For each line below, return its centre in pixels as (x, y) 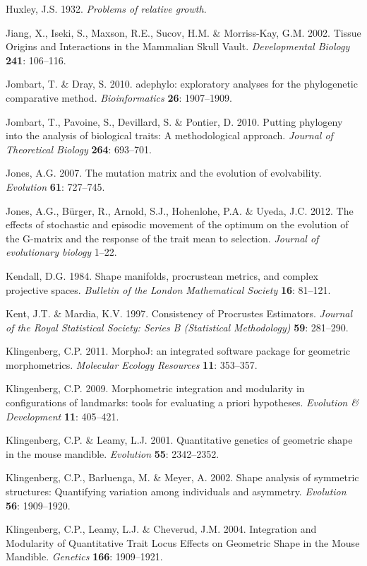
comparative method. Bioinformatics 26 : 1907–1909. (119, 97)
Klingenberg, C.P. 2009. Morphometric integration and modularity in (155, 388)
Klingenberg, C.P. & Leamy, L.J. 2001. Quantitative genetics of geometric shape (179, 440)
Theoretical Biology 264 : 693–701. (79, 149)
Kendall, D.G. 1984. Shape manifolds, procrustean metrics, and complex (162, 275)
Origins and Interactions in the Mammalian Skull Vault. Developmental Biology (178, 46)
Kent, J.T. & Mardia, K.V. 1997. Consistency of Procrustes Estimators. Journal (179, 313)
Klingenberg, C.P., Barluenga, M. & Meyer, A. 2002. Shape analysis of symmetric (182, 477)
